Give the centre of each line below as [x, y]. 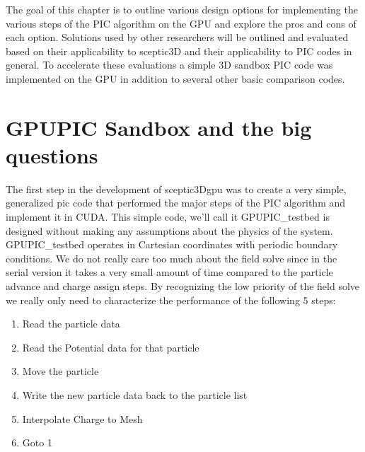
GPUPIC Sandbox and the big [159, 127]
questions [52, 155]
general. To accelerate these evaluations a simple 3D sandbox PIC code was [169, 65]
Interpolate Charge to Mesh [82, 418]
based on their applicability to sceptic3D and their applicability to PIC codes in [179, 51]
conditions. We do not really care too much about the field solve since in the [172, 258]
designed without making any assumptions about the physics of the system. [169, 230]
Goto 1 [37, 442]
